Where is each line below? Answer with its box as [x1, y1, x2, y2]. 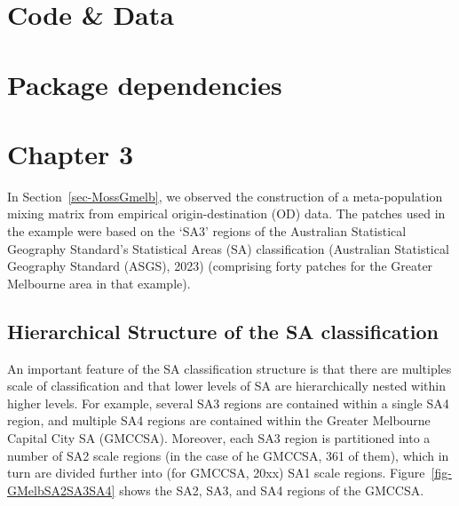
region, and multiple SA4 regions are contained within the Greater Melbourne [7, 411, 431, 430]
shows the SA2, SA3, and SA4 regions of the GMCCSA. [119, 480, 424, 499]
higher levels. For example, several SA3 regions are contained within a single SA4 [7, 393, 449, 412]
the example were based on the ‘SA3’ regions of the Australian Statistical [7, 222, 407, 241]
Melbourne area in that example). [7, 273, 191, 292]
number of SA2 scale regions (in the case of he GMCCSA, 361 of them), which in [7, 446, 449, 464]
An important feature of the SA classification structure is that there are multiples [7, 359, 452, 377]
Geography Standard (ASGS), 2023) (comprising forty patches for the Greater [7, 257, 433, 275]
